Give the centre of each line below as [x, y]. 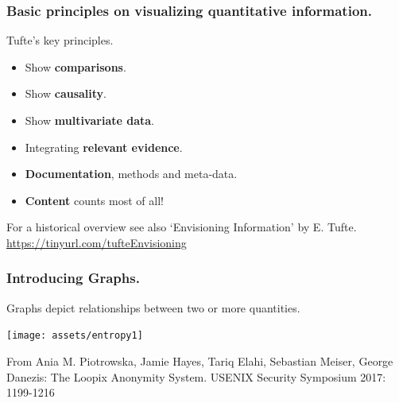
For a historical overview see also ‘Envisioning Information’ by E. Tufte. [182, 227]
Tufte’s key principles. [60, 40]
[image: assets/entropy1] [75, 336]
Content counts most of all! [94, 200]
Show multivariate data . [89, 120]
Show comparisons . [76, 66]
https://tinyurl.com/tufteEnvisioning [97, 242]
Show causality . [66, 93]
